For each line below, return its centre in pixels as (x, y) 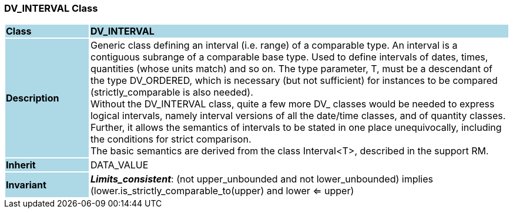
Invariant (26, 185)
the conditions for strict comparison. (171, 139)
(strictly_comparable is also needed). (172, 92)
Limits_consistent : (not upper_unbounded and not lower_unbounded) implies (261, 179)
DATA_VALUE (119, 165)
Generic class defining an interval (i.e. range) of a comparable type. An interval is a (274, 45)
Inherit (21, 165)
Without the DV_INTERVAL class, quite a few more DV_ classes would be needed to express (292, 104)
